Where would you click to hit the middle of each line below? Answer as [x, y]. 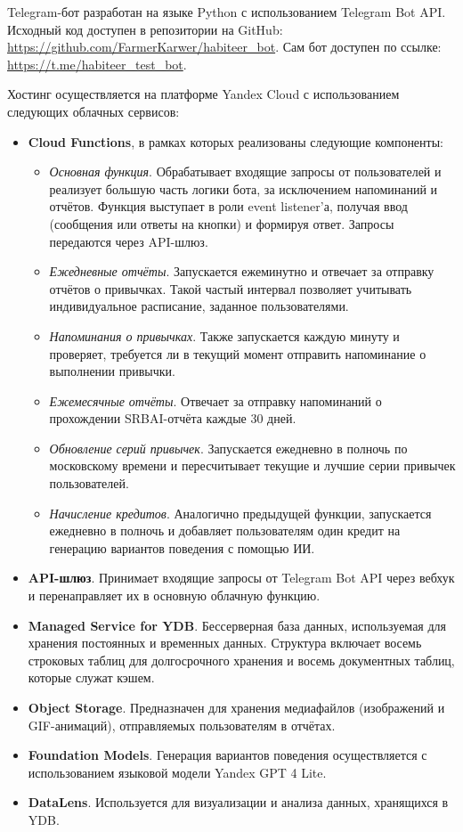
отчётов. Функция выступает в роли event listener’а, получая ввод [228, 206]
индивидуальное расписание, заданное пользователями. [199, 306]
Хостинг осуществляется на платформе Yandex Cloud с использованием [203, 94]
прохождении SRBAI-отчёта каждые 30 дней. [173, 418]
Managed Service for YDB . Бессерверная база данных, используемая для [237, 625]
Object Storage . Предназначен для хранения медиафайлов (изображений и [236, 707]
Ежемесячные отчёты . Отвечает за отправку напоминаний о [215, 400]
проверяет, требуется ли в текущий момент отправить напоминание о [238, 353]
